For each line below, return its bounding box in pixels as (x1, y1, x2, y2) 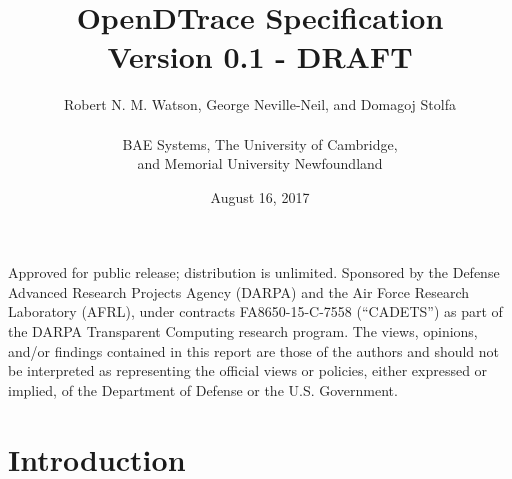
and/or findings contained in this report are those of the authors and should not (8, 340, 500, 361)
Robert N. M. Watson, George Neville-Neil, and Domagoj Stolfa (64, 94, 456, 115)
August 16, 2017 (210, 186, 310, 207)
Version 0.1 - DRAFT (107, 36, 413, 77)
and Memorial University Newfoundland (137, 153, 383, 174)
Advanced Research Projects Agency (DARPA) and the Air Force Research (8, 281, 470, 302)
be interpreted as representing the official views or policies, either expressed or (8, 360, 488, 381)
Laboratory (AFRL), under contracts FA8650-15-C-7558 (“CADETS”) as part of (8, 301, 503, 322)
